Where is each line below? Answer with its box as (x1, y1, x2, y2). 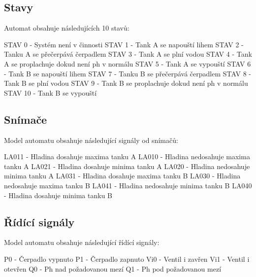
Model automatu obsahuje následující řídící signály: (4, 237, 160, 247)
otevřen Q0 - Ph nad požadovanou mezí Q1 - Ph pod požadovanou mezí (4, 263, 222, 274)
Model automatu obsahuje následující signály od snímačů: (4, 135, 178, 145)
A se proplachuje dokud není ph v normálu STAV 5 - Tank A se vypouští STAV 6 (4, 58, 251, 69)
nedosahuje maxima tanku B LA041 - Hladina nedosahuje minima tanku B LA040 (4, 180, 252, 190)
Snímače (4, 111, 47, 127)
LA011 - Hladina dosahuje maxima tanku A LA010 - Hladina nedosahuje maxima (4, 151, 250, 162)
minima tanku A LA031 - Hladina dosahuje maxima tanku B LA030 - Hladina (4, 171, 241, 181)
